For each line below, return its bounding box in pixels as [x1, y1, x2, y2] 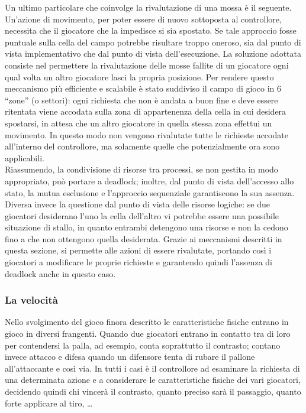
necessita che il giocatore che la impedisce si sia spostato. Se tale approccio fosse [5, 24, 297, 37]
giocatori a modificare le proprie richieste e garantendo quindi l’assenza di [5, 256, 272, 268]
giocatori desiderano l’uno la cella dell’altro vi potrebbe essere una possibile [5, 209, 279, 222]
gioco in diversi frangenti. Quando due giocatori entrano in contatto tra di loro [5, 327, 291, 340]
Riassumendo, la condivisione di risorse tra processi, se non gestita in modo [5, 163, 278, 175]
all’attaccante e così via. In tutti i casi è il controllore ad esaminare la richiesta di [5, 362, 300, 374]
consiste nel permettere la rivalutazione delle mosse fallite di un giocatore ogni [5, 58, 289, 71]
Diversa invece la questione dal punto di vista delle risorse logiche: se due [5, 198, 270, 210]
